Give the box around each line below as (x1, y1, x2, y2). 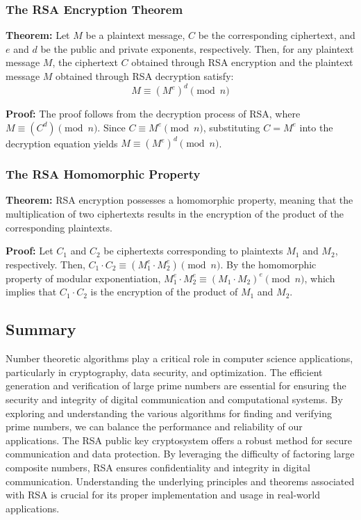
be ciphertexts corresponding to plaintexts (103, 243, 283, 258)
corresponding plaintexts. (6, 220, 112, 234)
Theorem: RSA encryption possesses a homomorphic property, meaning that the (6, 193, 353, 207)
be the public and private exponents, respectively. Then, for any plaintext (40, 41, 354, 56)
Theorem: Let (6, 28, 70, 42)
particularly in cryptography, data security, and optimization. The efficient (6, 364, 323, 379)
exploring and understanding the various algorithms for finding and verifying (6, 405, 332, 420)
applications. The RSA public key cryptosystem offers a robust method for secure (6, 432, 352, 447)
